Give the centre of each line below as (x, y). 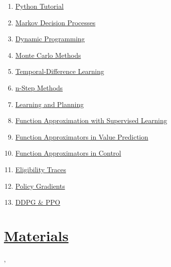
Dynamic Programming (50, 39)
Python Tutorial (39, 6)
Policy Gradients (40, 186)
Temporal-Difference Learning (60, 71)
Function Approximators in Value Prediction (82, 136)
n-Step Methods (39, 87)
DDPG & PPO (38, 202)
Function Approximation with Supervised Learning (91, 120)
